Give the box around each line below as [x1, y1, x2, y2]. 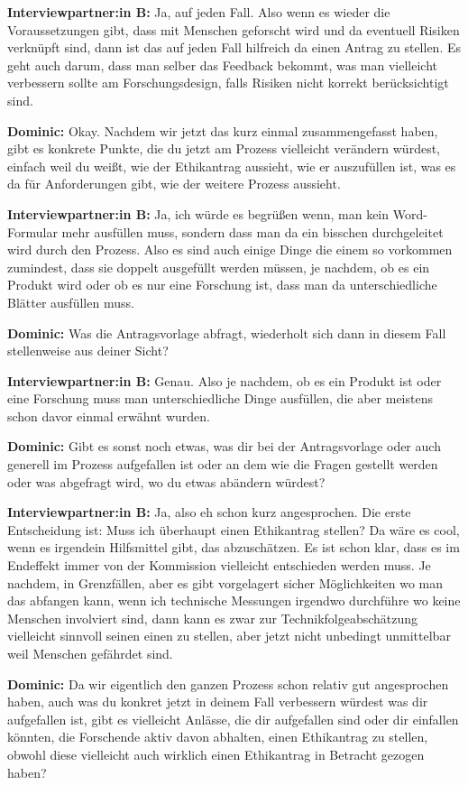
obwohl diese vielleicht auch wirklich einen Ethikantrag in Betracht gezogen [7, 744, 425, 763]
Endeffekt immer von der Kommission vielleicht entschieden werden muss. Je [7, 556, 431, 575]
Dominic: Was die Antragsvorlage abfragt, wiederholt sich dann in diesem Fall [7, 323, 446, 342]
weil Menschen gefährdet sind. [7, 644, 173, 662]
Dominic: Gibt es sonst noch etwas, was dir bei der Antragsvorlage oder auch [7, 437, 441, 456]
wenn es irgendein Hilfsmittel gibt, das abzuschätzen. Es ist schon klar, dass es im [7, 538, 460, 557]
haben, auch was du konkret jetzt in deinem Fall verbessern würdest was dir [7, 692, 428, 711]
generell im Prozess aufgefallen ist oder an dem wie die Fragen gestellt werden [7, 455, 438, 474]
